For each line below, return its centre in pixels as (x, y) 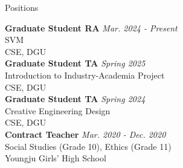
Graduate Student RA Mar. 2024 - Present (91, 27)
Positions (22, 7)
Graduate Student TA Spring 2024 (75, 99)
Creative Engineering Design (58, 110)
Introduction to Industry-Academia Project (85, 75)
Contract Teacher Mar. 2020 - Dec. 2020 (85, 134)
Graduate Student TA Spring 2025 (75, 63)
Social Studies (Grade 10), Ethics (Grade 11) (88, 146)
